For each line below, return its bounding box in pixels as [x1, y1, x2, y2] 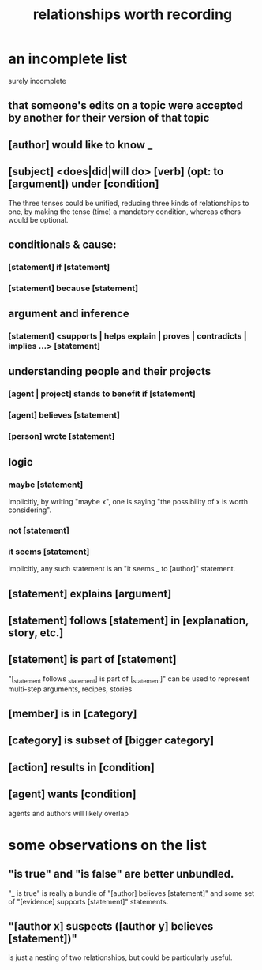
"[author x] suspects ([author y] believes [8, 919, 214, 933]
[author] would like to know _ [8, 138, 153, 152]
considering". [8, 505, 52, 515]
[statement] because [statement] [8, 283, 139, 294]
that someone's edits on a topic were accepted [8, 99, 243, 112]
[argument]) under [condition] [8, 178, 159, 191]
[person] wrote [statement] [8, 431, 115, 442]
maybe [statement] [8, 479, 84, 490]
